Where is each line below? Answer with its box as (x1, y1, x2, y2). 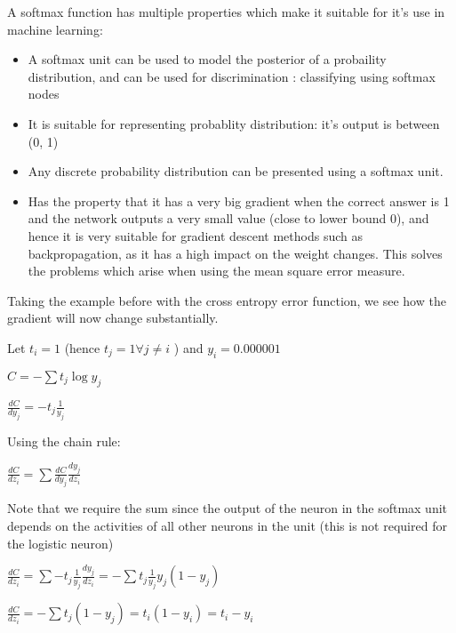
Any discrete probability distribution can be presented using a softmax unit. (28, 162, 444, 180)
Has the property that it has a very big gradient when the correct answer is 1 (28, 191, 450, 210)
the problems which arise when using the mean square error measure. (28, 261, 405, 280)
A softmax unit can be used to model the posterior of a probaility (28, 50, 387, 68)
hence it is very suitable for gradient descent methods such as (28, 226, 364, 244)
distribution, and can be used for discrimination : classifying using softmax (28, 67, 436, 85)
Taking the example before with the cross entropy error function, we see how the (7, 291, 446, 309)
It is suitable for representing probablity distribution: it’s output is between (28, 114, 440, 132)
